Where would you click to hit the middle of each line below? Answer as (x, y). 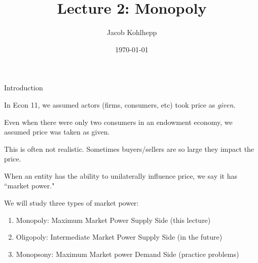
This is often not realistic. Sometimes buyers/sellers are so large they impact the (129, 149)
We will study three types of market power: (71, 203)
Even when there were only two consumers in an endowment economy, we (118, 122)
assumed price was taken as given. (57, 132)
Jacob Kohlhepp (132, 32)
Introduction (24, 88)
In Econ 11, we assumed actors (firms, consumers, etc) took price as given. (120, 104)
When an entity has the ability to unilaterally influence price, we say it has (121, 175)
